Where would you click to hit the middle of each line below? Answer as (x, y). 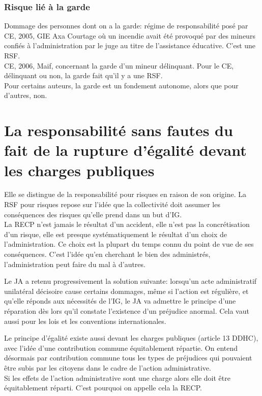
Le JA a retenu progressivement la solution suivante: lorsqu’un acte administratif (130, 281)
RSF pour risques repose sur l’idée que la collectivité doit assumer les (112, 204)
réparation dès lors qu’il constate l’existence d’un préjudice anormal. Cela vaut (127, 311)
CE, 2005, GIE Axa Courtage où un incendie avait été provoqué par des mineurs (130, 35)
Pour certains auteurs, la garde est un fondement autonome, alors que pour (121, 85)
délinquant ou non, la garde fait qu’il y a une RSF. (83, 75)
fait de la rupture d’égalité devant (125, 150)
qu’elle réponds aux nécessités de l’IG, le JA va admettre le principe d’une (120, 301)
